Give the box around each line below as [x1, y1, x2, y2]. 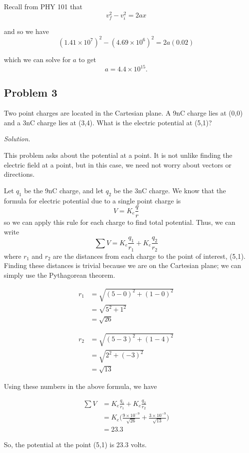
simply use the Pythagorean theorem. [4, 269, 116, 280]
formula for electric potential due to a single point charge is [4, 195, 181, 205]
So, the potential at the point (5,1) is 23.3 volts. [4, 439, 147, 449]
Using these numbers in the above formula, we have [4, 381, 157, 391]
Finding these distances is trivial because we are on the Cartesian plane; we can [4, 260, 241, 270]
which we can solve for [4, 54, 71, 64]
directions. [4, 169, 35, 179]
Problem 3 [4, 85, 57, 100]
